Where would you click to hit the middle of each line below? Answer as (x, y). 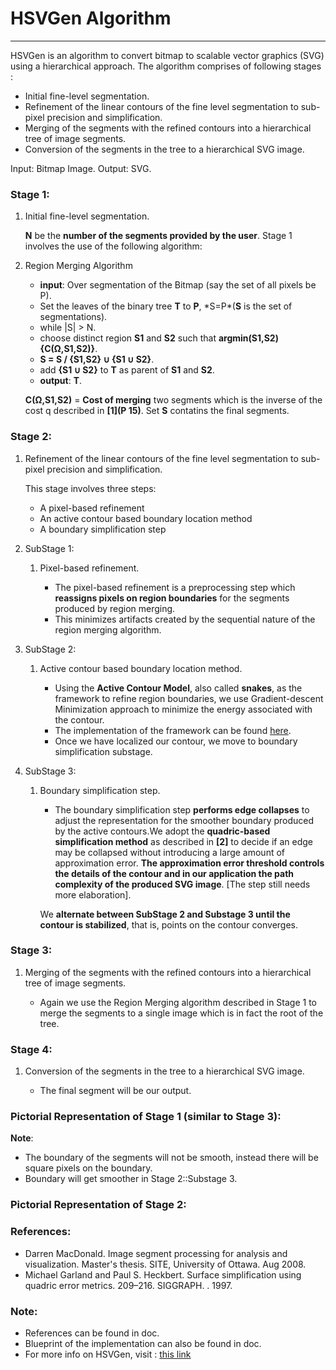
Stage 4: (31, 1049)
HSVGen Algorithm (91, 18)
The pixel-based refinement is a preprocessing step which (175, 587)
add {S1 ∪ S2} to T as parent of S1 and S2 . (127, 370)
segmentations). (73, 317)
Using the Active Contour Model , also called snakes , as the (178, 688)
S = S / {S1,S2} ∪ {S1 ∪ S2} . (97, 359)
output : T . (61, 381)
